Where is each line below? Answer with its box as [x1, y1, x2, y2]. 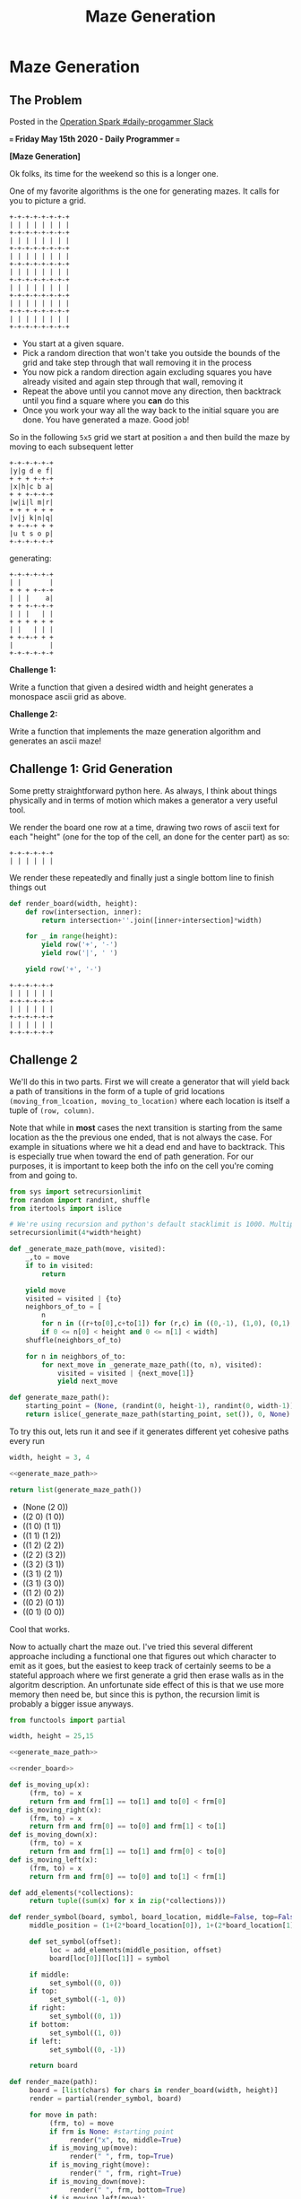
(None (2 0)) [21, 1501, 69, 1512]
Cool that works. [9, 1623, 70, 1634]
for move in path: [29, 2110, 99, 2119]
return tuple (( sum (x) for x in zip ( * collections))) [29, 1897, 227, 1906]
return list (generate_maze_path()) [9, 1485, 142, 1494]
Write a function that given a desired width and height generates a [9, 682, 254, 692]
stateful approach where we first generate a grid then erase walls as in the [9, 1670, 284, 1681]
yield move [25, 1285, 66, 1295]
